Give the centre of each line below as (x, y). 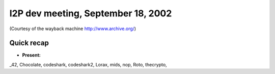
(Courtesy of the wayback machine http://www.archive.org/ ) (73, 29)
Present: (31, 55)
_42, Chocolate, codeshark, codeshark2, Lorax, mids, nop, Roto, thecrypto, (88, 64)
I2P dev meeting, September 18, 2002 (91, 13)
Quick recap (29, 43)
